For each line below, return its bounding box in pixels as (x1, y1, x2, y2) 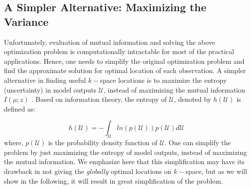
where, (4, 137, 23, 148)
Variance (4, 14, 49, 29)
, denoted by (174, 94, 211, 104)
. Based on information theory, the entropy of (31, 94, 167, 104)
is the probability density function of (48, 137, 158, 148)
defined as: (4, 103, 36, 113)
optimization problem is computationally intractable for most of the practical (4, 46, 234, 57)
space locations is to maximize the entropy (100, 75, 227, 85)
